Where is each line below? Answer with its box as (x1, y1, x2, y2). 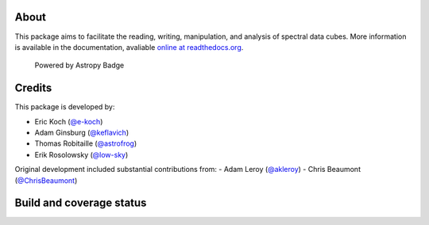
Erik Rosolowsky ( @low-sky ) (34, 150, 129, 159)
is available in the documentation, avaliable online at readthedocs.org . (14, 42, 244, 51)
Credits (14, 82, 52, 95)
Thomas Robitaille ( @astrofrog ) (34, 139, 137, 148)
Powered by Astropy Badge (34, 60, 125, 71)
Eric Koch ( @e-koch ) (34, 116, 103, 126)
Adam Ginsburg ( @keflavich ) (34, 128, 129, 137)
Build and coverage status (14, 196, 147, 210)
